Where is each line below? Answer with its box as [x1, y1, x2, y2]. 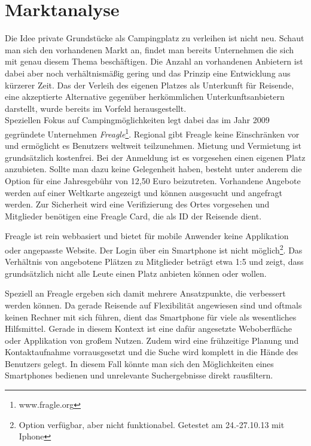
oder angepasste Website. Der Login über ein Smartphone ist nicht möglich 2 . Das [5, 242, 303, 256]
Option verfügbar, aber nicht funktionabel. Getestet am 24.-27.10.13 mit [19, 418, 285, 430]
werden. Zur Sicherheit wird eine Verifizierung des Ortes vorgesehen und [5, 198, 270, 210]
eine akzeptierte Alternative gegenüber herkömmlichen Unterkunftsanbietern [5, 90, 285, 103]
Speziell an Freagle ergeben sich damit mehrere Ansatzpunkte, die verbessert [5, 287, 286, 300]
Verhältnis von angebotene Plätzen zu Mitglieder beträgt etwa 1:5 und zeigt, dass [5, 255, 304, 268]
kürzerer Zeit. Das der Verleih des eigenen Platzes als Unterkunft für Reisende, [5, 78, 294, 91]
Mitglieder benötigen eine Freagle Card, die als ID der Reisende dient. [5, 209, 262, 222]
